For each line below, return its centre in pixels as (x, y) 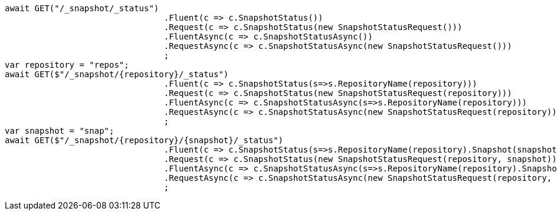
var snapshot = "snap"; (60, 131)
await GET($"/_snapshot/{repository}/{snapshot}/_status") (144, 140)
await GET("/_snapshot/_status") (82, 8)
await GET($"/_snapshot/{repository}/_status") (117, 74)
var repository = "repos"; (67, 65)
